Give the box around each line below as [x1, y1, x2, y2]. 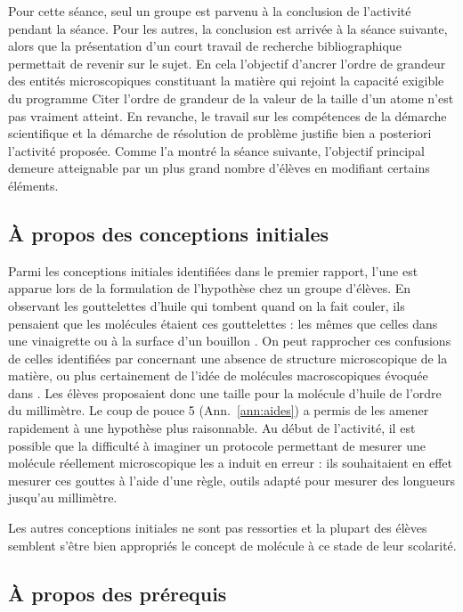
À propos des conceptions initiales [8, 219, 329, 247]
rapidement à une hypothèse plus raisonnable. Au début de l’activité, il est [8, 419, 416, 437]
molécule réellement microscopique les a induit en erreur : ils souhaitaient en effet [8, 453, 452, 472]
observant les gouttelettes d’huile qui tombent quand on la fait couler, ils [8, 296, 405, 314]
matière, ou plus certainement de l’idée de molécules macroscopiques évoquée [8, 366, 428, 385]
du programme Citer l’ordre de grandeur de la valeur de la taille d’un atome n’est [8, 88, 454, 107]
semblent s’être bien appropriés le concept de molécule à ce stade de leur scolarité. [8, 535, 457, 554]
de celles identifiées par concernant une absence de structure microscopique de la [8, 348, 448, 367]
